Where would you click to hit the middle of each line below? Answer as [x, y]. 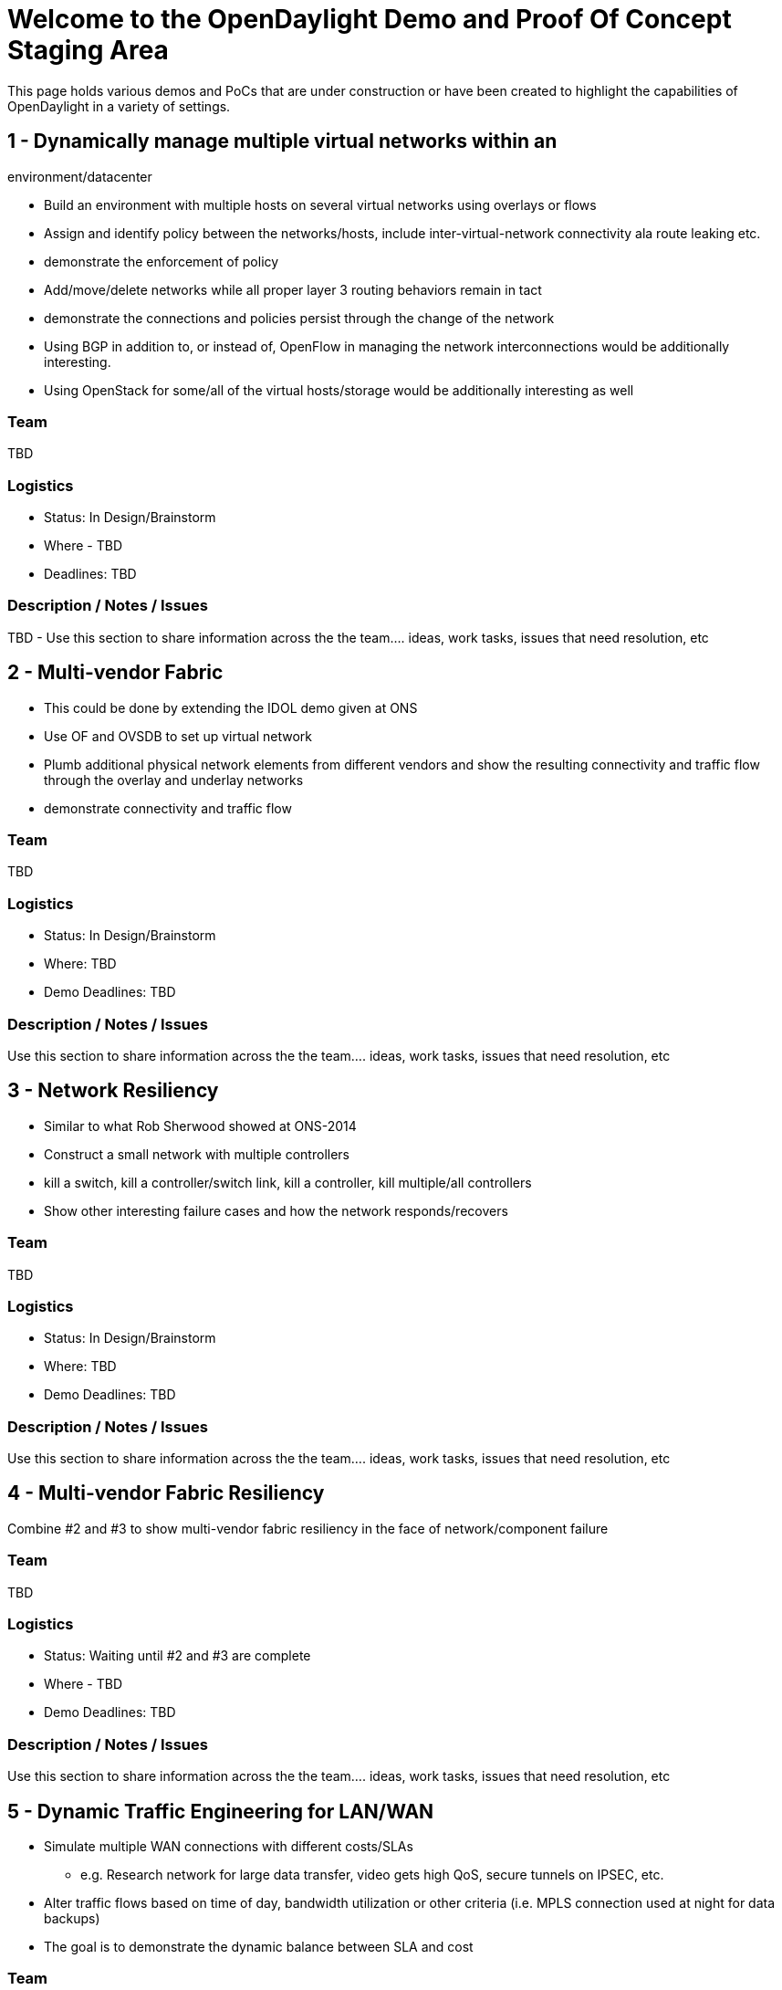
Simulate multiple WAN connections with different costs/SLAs [229, 1846]
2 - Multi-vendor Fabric [115, 673]
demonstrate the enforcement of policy [162, 261]
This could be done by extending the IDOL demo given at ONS [231, 707]
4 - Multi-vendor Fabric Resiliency [166, 1493]
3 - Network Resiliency [113, 1091]
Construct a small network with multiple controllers [197, 1154]
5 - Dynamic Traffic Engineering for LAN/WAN [221, 1811]
